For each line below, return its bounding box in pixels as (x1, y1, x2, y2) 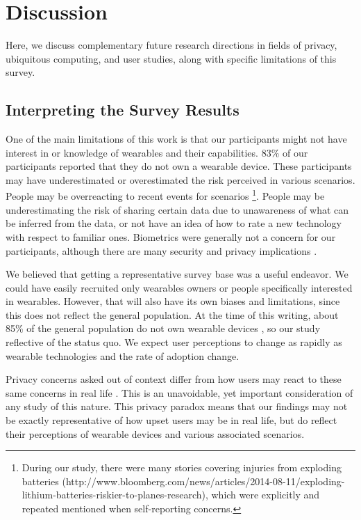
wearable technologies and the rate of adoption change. (6, 348, 240, 363)
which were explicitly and (211, 487, 320, 502)
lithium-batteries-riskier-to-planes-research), (22, 487, 208, 502)
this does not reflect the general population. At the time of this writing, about (6, 307, 339, 322)
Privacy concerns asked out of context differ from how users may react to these (6, 372, 342, 386)
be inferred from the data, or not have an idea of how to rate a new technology (6, 216, 342, 230)
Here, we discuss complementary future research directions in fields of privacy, (6, 38, 337, 52)
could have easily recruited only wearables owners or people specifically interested (6, 280, 353, 294)
